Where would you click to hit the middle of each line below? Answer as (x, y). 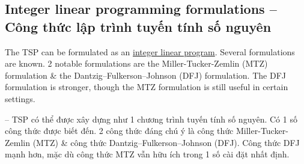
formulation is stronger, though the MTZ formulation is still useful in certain (147, 87)
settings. (20, 98)
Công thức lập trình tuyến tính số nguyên (138, 26)
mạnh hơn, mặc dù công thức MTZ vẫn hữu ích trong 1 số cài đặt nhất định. (147, 154)
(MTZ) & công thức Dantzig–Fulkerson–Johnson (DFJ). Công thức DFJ (166, 142)
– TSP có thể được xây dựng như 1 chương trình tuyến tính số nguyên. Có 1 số (151, 119)
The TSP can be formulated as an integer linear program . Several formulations (150, 51)
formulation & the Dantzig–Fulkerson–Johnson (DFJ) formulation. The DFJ (145, 75)
